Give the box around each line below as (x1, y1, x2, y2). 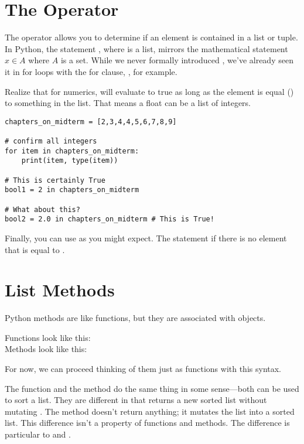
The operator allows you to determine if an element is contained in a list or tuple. (5, 31, 298, 43)
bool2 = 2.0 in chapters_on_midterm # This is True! (5, 215, 214, 224)
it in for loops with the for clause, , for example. (5, 65, 177, 77)
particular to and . (5, 428, 71, 440)
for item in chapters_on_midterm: (5, 146, 139, 155)
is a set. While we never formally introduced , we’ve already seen (60, 54, 293, 66)
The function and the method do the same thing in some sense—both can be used (5, 382, 299, 394)
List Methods (5, 278, 115, 302)
